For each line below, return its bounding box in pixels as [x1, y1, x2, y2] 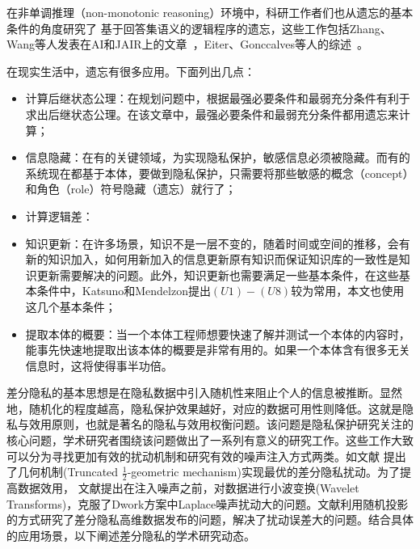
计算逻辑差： [25, 207, 94, 224]
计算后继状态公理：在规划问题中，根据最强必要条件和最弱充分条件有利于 [25, 90, 410, 107]
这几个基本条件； [25, 298, 116, 315]
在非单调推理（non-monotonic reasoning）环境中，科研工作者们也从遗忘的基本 [6, 4, 414, 20]
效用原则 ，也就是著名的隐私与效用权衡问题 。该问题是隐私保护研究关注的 [28, 416, 414, 433]
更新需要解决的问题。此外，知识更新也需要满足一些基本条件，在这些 [36, 266, 399, 283]
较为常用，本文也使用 [291, 282, 405, 299]
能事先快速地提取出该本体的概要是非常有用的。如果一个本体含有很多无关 [25, 341, 410, 358]
